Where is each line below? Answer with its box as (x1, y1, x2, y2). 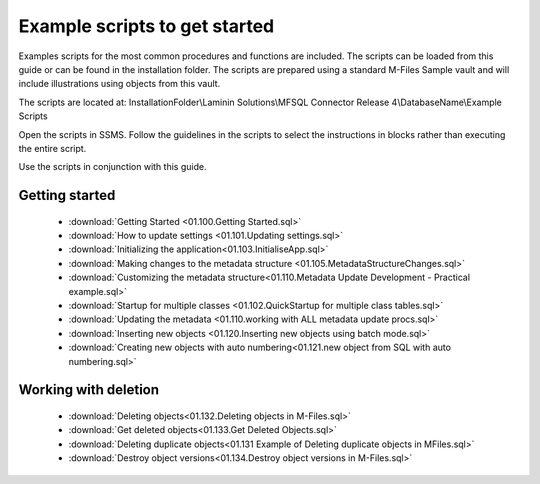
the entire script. (18, 142, 87, 154)
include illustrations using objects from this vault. (18, 78, 221, 90)
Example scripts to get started (18, 15, 275, 37)
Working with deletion (18, 381, 160, 399)
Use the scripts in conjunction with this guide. (18, 161, 207, 173)
